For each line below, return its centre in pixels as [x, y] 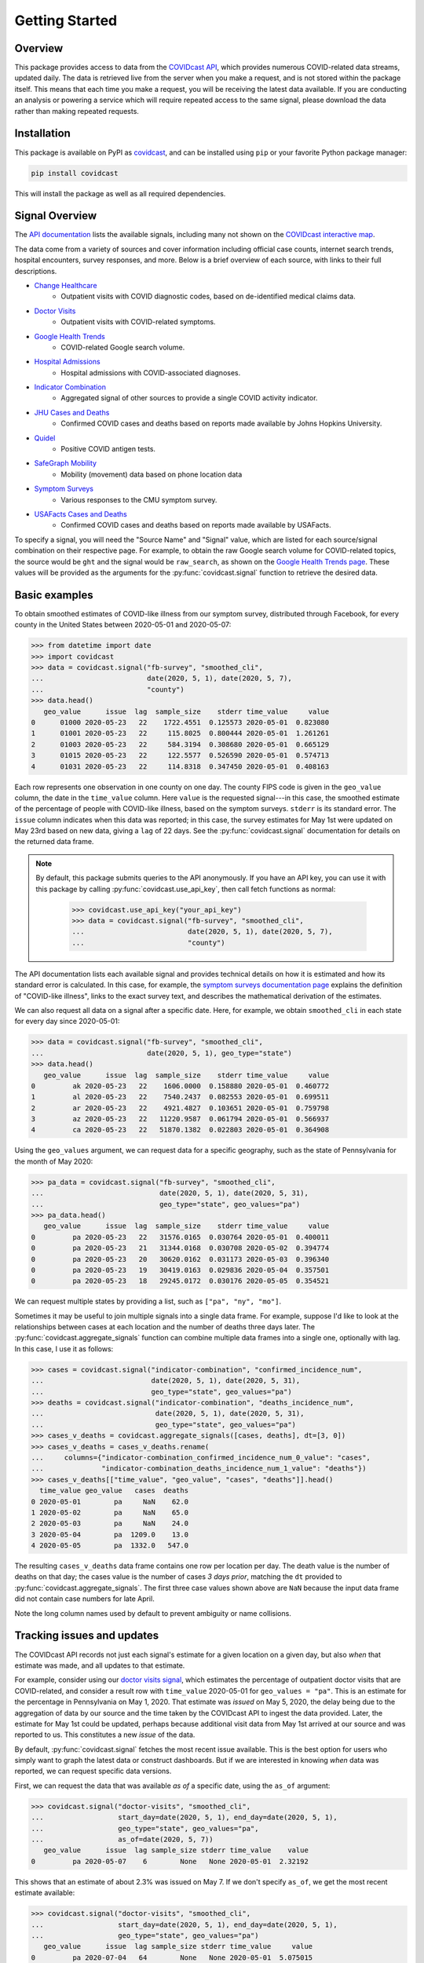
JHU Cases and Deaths [72, 412]
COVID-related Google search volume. [123, 347]
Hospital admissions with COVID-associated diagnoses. [151, 372]
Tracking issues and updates [87, 1636]
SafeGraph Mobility [66, 463]
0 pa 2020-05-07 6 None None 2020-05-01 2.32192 [170, 1861]
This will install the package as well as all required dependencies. [120, 193]
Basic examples [54, 595]
